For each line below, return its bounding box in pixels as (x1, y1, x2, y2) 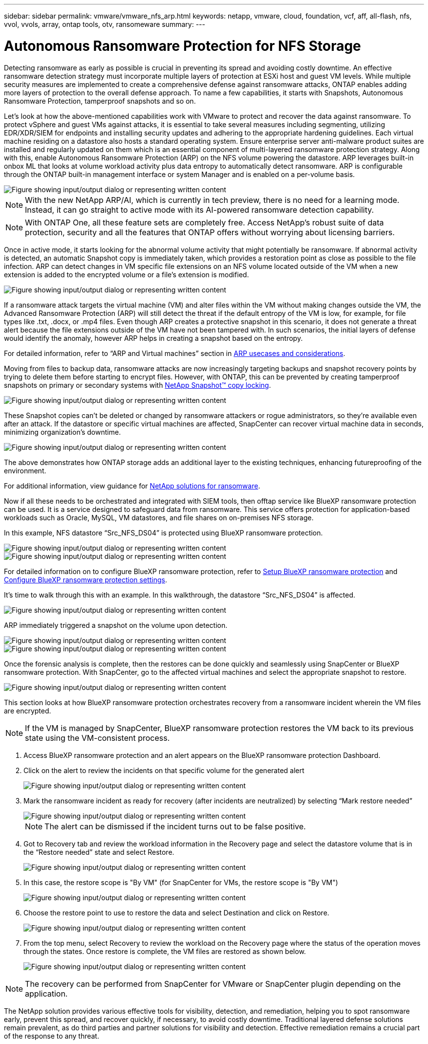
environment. (4, 466, 46, 475)
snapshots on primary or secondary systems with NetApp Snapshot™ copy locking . (4, 380, 271, 389)
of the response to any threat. (4, 1031, 99, 1040)
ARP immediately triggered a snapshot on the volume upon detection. (4, 621, 228, 629)
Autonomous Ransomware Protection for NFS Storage (4, 37, 361, 54)
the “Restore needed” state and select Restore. (23, 847, 174, 856)
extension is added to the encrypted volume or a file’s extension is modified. (4, 270, 249, 279)
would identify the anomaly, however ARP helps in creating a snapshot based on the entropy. (4, 333, 303, 342)
